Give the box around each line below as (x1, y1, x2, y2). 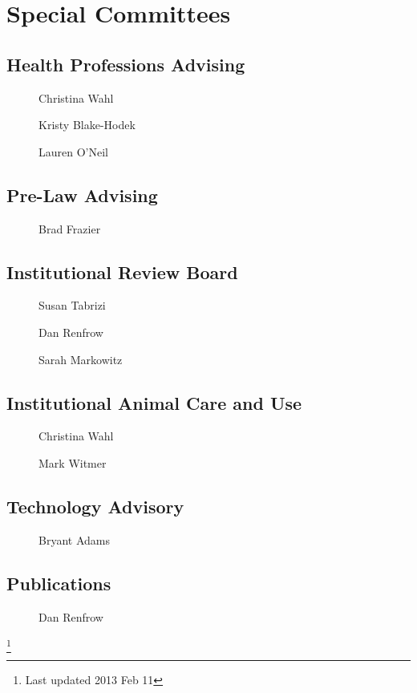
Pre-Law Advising (6, 182, 158, 207)
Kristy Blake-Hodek (38, 116, 136, 133)
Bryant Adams (38, 531, 110, 548)
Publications (6, 570, 111, 595)
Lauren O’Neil (38, 143, 108, 160)
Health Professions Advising (6, 51, 245, 76)
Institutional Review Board (6, 259, 238, 284)
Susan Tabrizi (38, 297, 106, 314)
